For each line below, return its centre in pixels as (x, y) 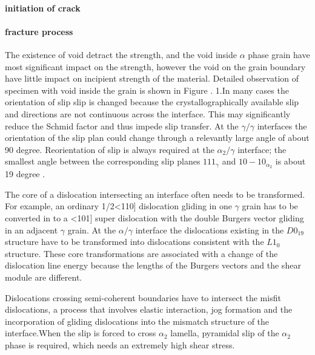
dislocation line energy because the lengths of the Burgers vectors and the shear (153, 265)
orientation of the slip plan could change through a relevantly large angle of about (157, 138)
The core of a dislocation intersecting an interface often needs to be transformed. (155, 194)
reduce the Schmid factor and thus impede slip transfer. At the (122, 125)
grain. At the (92, 230)
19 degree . (25, 174)
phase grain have (279, 54)
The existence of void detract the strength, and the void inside (121, 54)
